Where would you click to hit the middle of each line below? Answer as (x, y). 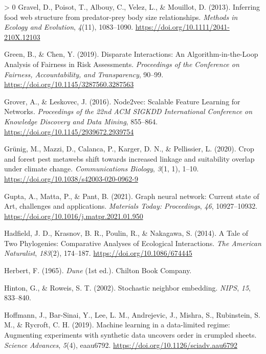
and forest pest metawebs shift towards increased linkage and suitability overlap (129, 158)
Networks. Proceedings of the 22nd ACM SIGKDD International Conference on (128, 111)
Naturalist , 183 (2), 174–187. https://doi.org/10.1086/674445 (98, 253)
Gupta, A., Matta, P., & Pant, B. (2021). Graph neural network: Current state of (132, 196)
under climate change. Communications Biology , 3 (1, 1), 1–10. (102, 169)
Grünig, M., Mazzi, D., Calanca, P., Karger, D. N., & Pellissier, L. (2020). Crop (129, 149)
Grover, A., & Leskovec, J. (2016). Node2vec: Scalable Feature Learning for (122, 101)
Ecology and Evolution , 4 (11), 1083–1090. (69, 27)
